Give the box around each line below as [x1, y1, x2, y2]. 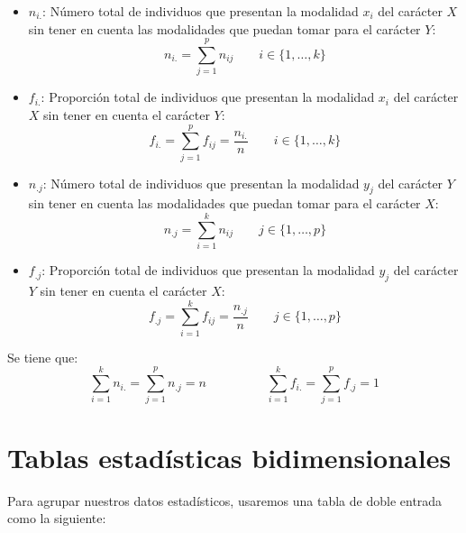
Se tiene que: [7, 347, 78, 366]
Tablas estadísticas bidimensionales [7, 438, 452, 475]
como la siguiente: [7, 509, 106, 528]
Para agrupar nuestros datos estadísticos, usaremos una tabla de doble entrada [7, 491, 443, 510]
